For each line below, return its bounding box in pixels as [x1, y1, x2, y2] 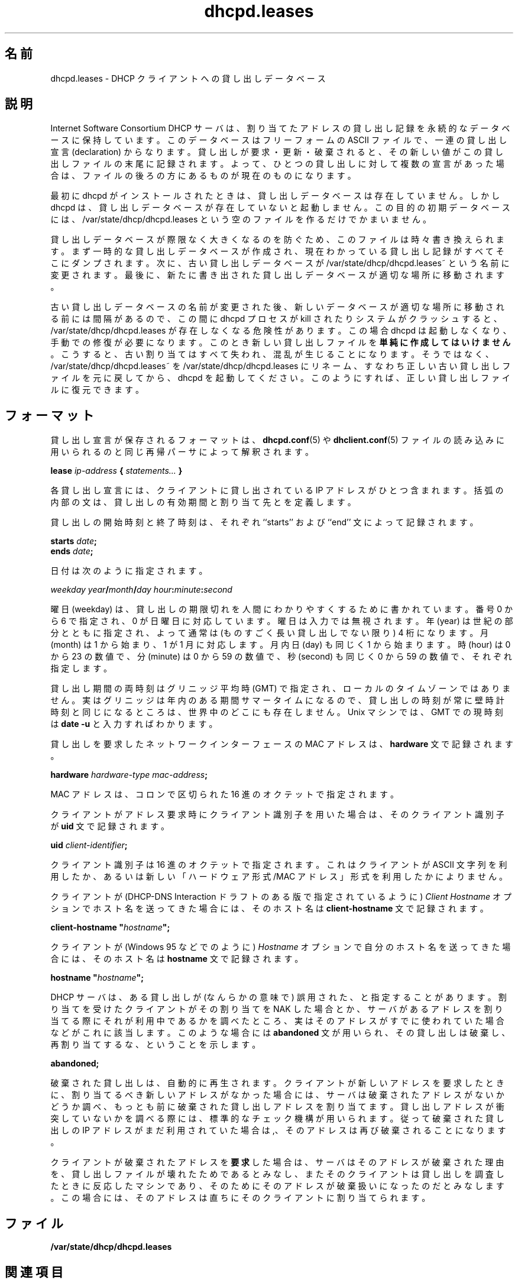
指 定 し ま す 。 [50, 663, 112, 674]
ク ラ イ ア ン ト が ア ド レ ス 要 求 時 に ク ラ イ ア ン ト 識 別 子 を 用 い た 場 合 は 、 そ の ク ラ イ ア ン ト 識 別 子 [50, 809, 504, 820]
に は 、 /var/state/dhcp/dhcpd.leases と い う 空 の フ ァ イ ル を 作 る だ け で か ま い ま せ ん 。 [50, 214, 431, 225]
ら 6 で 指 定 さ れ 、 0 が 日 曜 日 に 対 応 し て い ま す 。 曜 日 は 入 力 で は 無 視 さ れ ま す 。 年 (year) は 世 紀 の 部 [50, 616, 513, 626]
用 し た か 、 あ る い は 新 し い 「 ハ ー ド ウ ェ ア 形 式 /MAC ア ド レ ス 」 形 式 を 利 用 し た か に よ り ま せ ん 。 [50, 871, 507, 882]
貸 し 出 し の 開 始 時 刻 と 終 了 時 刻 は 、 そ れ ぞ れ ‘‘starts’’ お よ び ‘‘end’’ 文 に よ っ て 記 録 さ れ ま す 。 [50, 517, 478, 528]
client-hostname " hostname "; [50, 922, 170, 933]
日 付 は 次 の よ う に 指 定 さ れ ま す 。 [50, 565, 208, 576]
